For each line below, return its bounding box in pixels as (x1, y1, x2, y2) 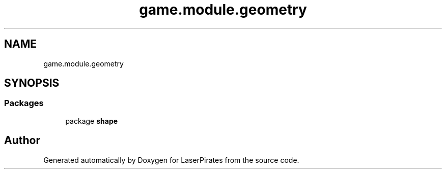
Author (4, 134, 40, 147)
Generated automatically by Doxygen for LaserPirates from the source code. (43, 155, 299, 164)
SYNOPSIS (4, 77, 60, 90)
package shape (65, 116, 118, 125)
